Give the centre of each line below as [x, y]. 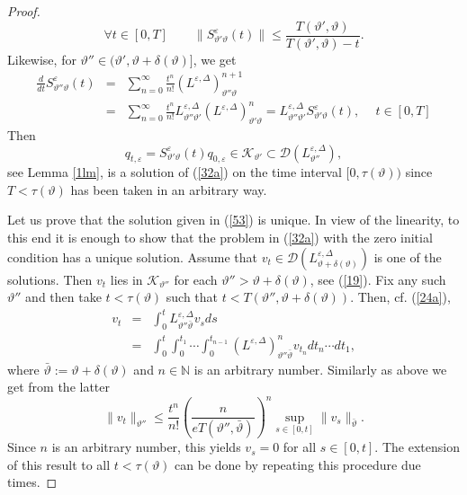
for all [300, 447]
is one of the [408, 256]
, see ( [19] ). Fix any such [378, 279]
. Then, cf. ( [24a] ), [400, 297]
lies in [126, 279]
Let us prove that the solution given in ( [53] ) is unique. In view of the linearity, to [233, 220]
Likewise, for [42, 59]
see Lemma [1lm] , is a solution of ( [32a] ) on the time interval [175, 172]
